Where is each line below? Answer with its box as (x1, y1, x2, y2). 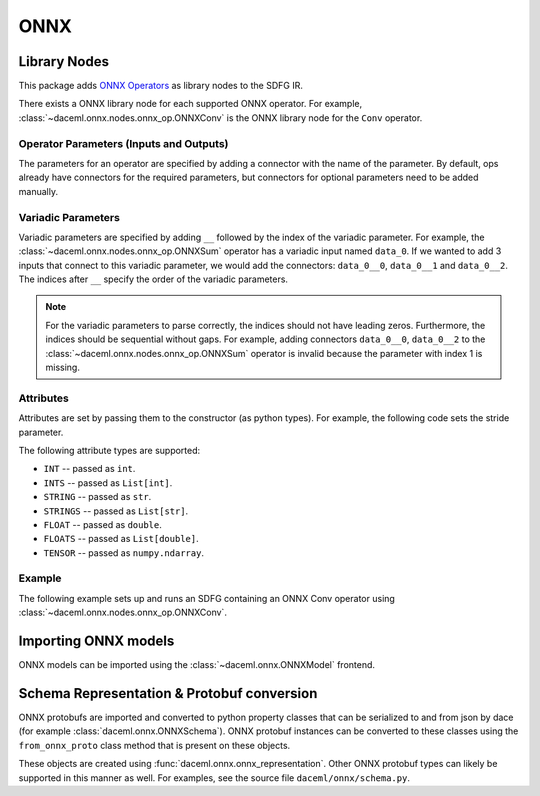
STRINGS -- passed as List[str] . (43, 505, 189, 517)
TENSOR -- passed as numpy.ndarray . (43, 546, 205, 559)
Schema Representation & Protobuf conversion (18, 685, 318, 702)
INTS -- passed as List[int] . (43, 476, 173, 489)
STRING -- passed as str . (43, 491, 152, 503)
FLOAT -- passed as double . (43, 518, 162, 530)
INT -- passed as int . (43, 463, 136, 475)
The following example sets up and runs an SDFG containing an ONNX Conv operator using (18, 592, 395, 604)
